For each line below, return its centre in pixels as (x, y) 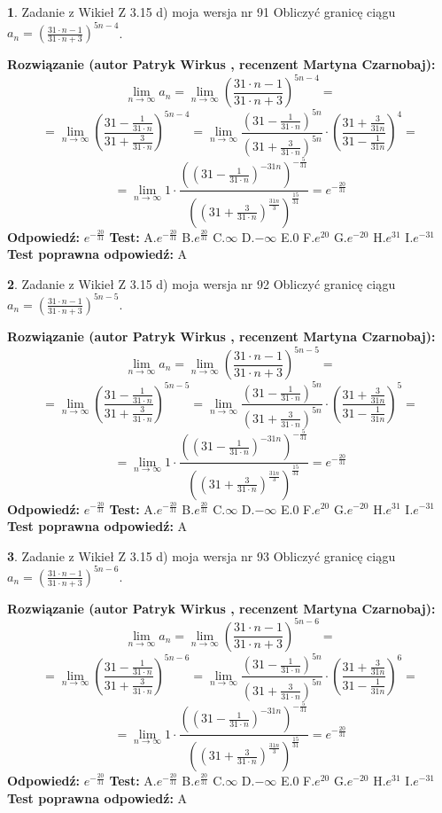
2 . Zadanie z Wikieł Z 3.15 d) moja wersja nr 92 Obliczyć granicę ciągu (202, 283)
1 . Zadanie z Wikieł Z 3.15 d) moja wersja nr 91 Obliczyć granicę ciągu (202, 12)
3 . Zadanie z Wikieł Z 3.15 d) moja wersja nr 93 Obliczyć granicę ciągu (202, 555)
